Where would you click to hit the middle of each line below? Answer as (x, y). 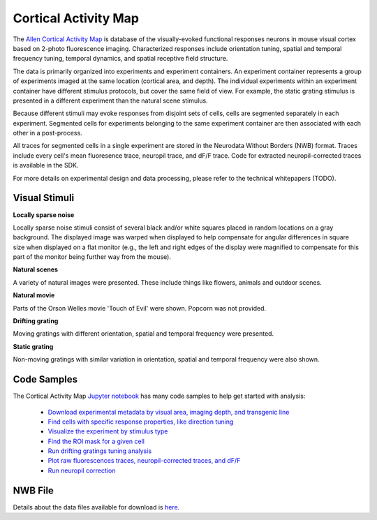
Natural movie (34, 295)
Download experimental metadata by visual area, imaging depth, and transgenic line (169, 412)
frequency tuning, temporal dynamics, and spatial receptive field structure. (120, 59)
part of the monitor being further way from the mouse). (92, 257)
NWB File (33, 490)
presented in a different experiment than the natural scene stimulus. (111, 101)
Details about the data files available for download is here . (96, 507)
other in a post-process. (48, 133)
